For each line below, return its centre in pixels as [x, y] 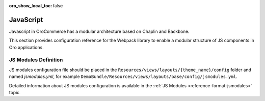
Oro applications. [26, 47]
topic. [15, 92]
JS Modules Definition [36, 60]
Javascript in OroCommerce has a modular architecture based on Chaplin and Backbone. [99, 31]
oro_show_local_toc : [31, 6]
